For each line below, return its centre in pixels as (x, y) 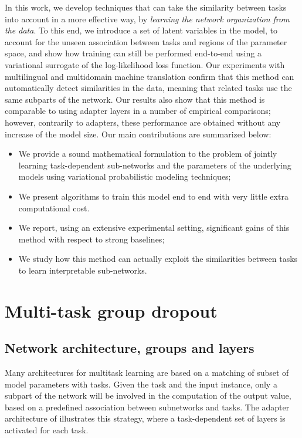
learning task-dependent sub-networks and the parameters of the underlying (155, 165)
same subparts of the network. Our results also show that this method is (135, 99)
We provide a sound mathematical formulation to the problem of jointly (148, 154)
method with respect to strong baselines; (91, 239)
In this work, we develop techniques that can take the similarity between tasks (146, 7)
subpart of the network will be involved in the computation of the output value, (148, 395)
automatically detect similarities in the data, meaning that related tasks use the (148, 88)
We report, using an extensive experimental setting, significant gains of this (154, 228)
